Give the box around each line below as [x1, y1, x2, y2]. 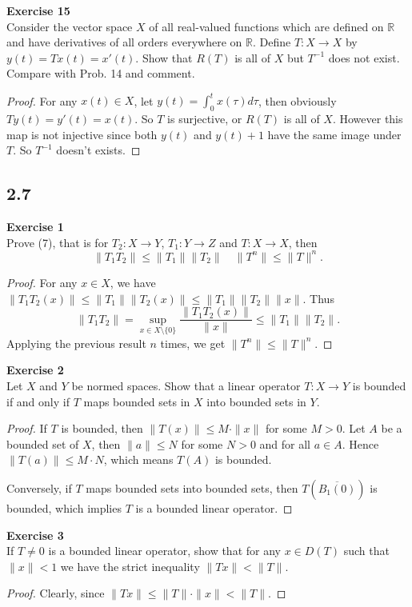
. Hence [342, 435, 379, 452]
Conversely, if [6, 479, 72, 496]
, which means [103, 451, 174, 468]
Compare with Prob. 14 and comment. [6, 65, 195, 82]
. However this [332, 110, 403, 127]
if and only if [6, 393, 70, 409]
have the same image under [267, 126, 402, 142]
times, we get [160, 334, 226, 351]
